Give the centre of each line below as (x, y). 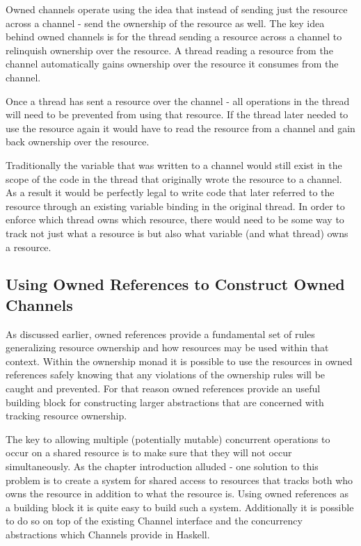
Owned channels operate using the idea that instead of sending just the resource (177, 9)
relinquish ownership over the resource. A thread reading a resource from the (169, 50)
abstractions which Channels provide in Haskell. (108, 534)
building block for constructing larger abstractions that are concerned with (165, 402)
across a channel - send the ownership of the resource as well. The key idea (165, 23)
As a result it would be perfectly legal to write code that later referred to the (170, 192)
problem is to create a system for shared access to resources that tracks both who (179, 480)
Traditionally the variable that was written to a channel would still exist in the (174, 164)
